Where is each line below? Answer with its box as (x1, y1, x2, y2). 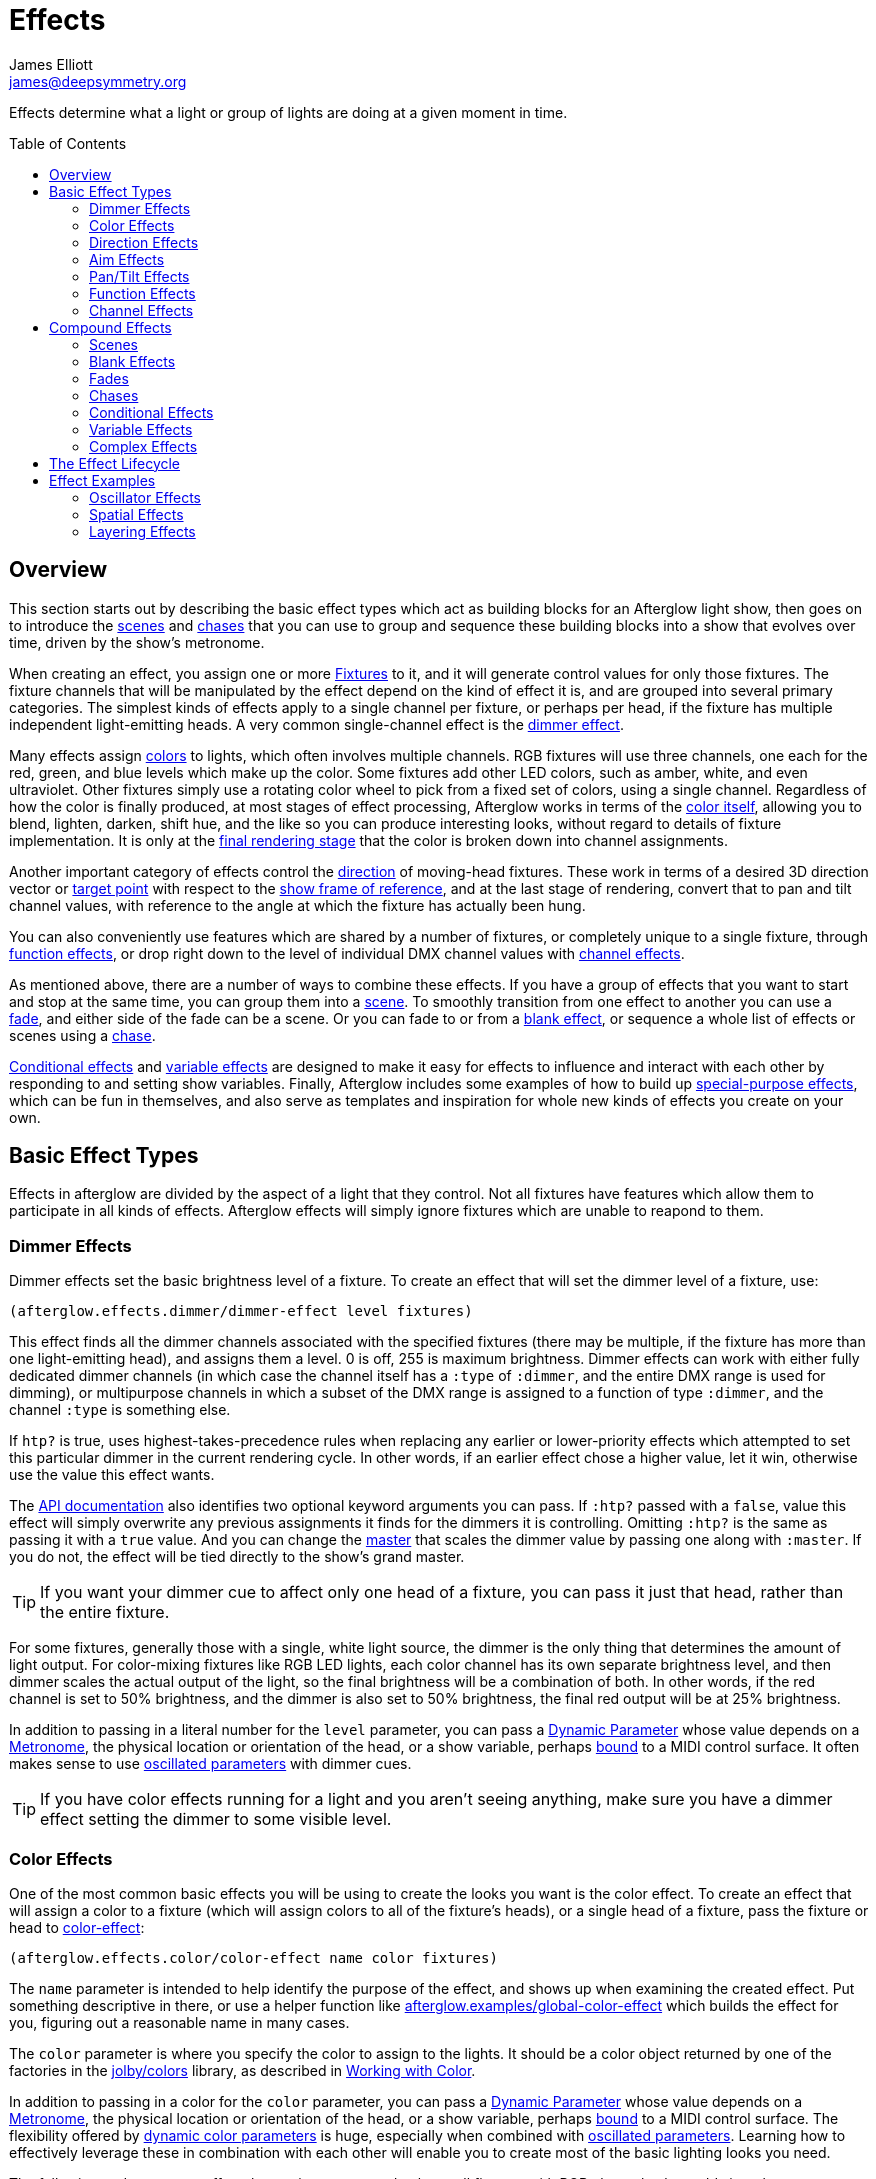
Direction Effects (89, 233, 199, 251)
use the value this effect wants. (9, 1466, 215, 1484)
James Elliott (9, 55, 93, 73)
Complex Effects (89, 437, 198, 455)
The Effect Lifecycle (49, 454, 181, 472)
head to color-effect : (9, 1918, 145, 1936)
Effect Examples (49, 471, 156, 489)
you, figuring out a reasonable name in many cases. (9, 2013, 350, 2031)
